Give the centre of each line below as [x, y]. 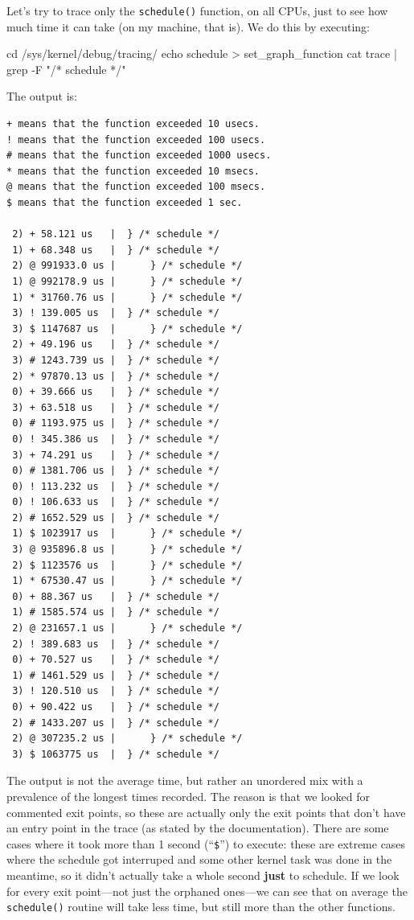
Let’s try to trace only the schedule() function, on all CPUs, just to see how [197, 10]
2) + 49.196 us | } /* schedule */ [116, 345]
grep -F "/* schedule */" [66, 69]
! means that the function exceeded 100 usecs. [136, 140]
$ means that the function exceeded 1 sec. [125, 203]
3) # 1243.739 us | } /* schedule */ [116, 360]
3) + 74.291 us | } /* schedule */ [116, 455]
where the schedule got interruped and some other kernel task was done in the [199, 859]
